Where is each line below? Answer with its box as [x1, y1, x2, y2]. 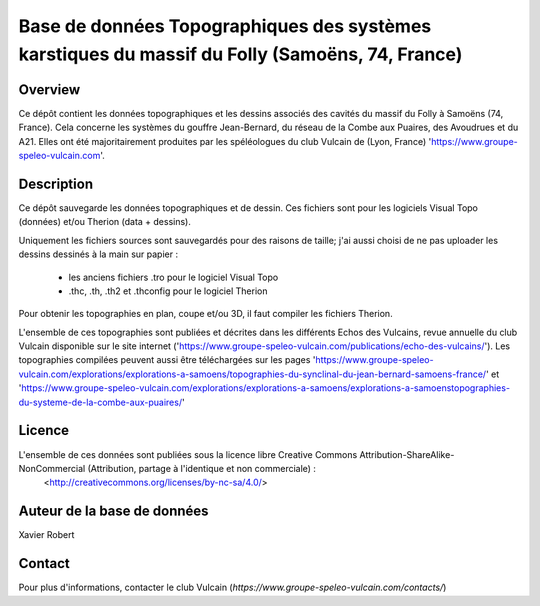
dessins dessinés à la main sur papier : [18, 248, 179, 260]
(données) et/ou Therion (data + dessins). [18, 216, 192, 228]
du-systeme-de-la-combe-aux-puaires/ [18, 396, 183, 408]
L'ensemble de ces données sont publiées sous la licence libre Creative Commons [18, 448, 358, 460]
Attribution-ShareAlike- [359, 448, 455, 460]
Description [18, 175, 94, 192]
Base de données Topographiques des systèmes [18, 15, 432, 37]
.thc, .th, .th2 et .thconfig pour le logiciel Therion [68, 285, 268, 297]
